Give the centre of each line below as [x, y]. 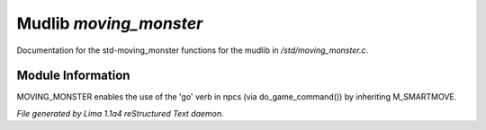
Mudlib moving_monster [110, 23]
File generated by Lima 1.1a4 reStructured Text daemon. [120, 113]
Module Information [73, 76]
